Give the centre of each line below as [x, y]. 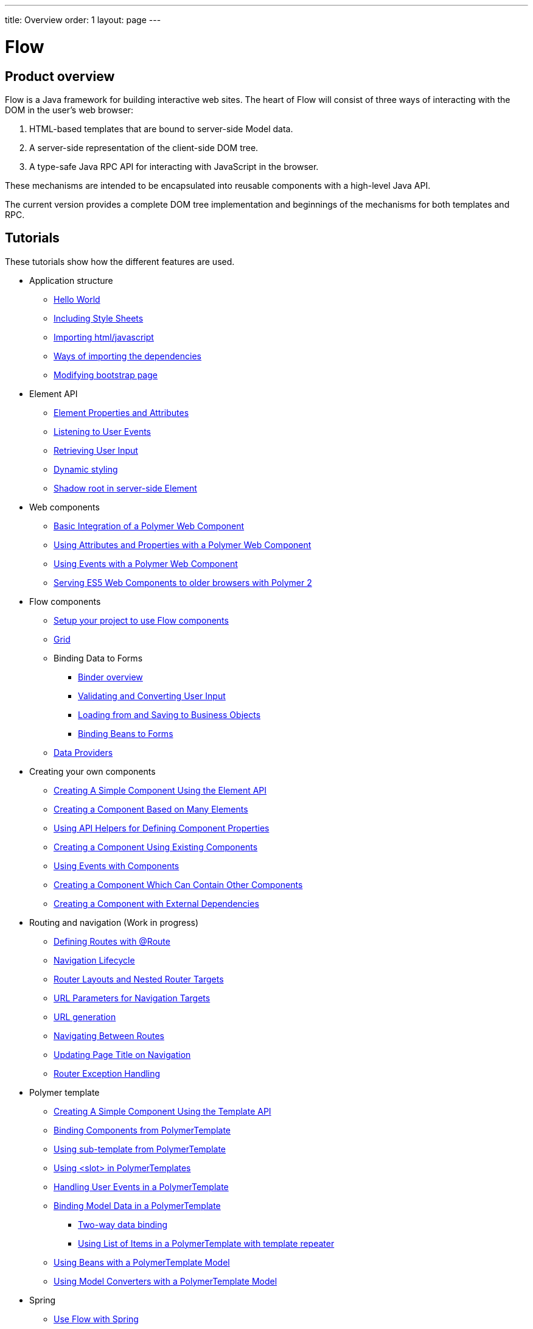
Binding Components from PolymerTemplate [142, 1130]
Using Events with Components [117, 865]
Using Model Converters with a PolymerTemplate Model [165, 1281]
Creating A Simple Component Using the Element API [160, 790]
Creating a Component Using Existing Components [156, 847]
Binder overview [110, 677]
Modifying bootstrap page [106, 375]
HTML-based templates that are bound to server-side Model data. [161, 129]
